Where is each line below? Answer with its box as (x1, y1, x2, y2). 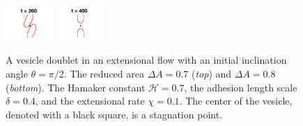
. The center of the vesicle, (179, 93, 293, 108)
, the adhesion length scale (184, 80, 297, 94)
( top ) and (192, 66, 232, 80)
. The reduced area (63, 66, 144, 80)
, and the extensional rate (35, 93, 145, 108)
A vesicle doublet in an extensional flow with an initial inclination (6, 53, 287, 67)
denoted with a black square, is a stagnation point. (6, 107, 223, 121)
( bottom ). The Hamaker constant (6, 80, 146, 94)
